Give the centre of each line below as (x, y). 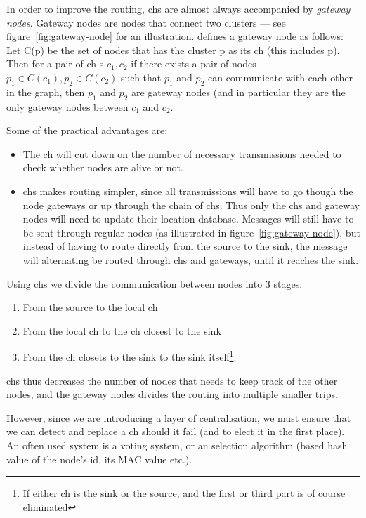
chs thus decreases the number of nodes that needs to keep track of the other (172, 380)
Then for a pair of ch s (55, 64)
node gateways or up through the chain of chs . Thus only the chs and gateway (191, 205)
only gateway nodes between (67, 106)
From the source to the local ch (90, 307)
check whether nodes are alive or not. (103, 167)
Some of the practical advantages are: (87, 130)
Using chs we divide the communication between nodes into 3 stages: (155, 283)
